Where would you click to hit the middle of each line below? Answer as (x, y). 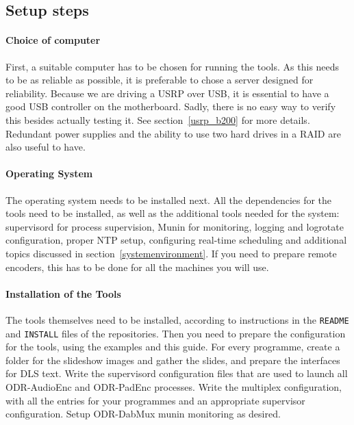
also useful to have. (46, 147)
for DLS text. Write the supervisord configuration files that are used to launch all (177, 373)
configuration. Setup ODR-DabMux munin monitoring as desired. (143, 414)
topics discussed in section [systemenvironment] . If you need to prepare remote (171, 253)
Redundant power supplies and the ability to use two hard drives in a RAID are (173, 133)
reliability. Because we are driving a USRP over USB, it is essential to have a (167, 93)
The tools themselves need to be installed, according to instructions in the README (177, 319)
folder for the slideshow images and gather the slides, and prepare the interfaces (173, 360)
